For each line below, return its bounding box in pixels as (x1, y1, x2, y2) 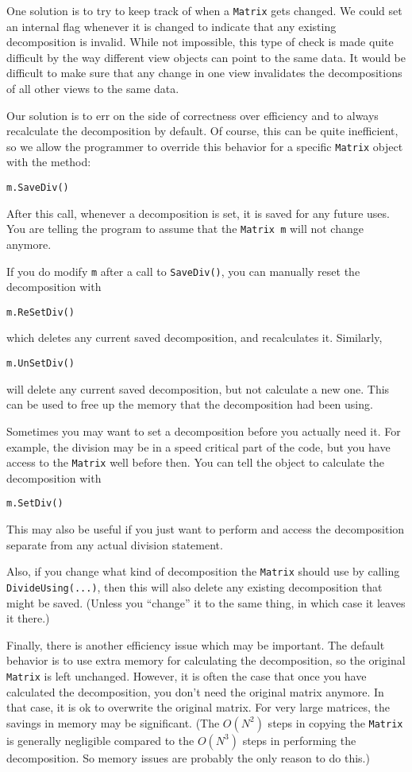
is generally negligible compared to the (6, 731, 194, 748)
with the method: (6, 153, 91, 170)
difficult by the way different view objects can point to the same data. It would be (6, 48, 406, 65)
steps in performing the (242, 731, 356, 748)
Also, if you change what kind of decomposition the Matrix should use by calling (6, 563, 400, 580)
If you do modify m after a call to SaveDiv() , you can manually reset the (6, 262, 360, 279)
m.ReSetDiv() (6, 306, 75, 318)
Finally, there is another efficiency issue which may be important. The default (6, 636, 385, 653)
